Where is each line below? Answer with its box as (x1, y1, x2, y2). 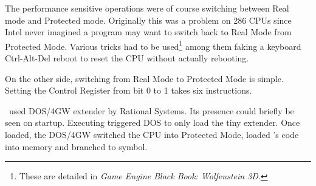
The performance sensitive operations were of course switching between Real (5, 2, 289, 14)
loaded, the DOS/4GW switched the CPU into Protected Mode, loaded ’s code (5, 128, 299, 140)
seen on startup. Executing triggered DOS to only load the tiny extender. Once (5, 116, 300, 129)
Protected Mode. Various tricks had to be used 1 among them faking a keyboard (5, 38, 301, 52)
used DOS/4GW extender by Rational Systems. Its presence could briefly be (9, 104, 294, 117)
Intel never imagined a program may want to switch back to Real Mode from (5, 26, 292, 38)
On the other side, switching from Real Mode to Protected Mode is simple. (5, 72, 284, 84)
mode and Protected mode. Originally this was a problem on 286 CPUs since (5, 13, 292, 26)
